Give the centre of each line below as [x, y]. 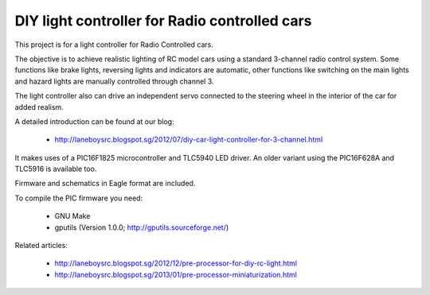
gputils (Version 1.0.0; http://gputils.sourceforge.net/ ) [142, 227]
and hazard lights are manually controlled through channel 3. [114, 81]
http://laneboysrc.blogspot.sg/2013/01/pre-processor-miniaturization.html [176, 274]
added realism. [39, 107]
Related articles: [41, 246]
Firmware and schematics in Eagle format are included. [105, 184]
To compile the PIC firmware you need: [79, 198]
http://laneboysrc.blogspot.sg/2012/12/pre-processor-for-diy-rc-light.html [176, 263]
